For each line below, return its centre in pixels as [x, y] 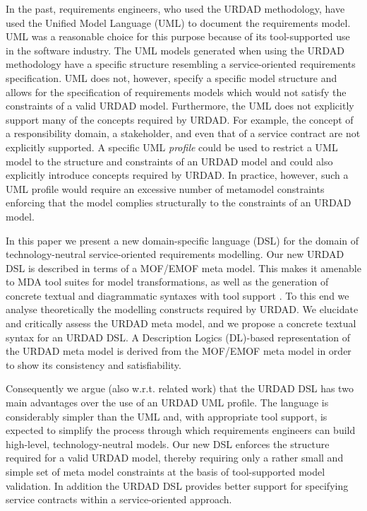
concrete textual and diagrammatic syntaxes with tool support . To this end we [178, 295]
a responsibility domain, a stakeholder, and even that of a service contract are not [183, 133]
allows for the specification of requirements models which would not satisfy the [176, 92]
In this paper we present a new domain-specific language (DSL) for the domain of [182, 240]
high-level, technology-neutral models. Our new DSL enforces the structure [168, 444]
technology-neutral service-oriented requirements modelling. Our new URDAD [175, 254]
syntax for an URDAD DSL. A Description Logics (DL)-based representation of [178, 337]
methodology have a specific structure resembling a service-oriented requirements [181, 64]
